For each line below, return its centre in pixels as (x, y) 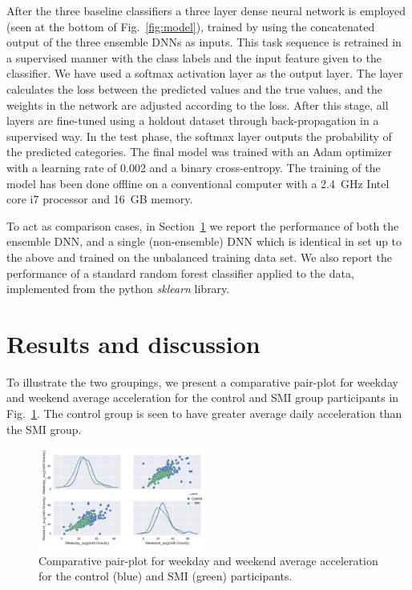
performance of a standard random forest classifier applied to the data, (180, 273)
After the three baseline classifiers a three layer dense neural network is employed (206, 10)
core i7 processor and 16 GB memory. (100, 199)
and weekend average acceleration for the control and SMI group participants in (203, 397)
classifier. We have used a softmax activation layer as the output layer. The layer (205, 73)
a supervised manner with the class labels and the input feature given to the (194, 57)
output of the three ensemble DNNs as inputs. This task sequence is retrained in (204, 42)
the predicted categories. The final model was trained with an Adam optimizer (199, 152)
